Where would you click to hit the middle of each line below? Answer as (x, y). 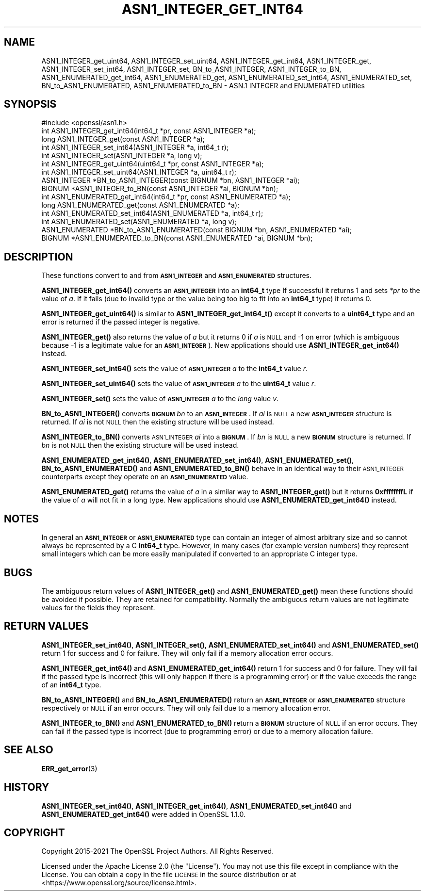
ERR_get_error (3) (69, 768)
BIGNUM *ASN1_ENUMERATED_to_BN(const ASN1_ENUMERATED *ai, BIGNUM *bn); (177, 238)
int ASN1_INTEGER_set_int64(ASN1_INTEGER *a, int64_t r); (135, 147)
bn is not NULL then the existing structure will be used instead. (140, 445)
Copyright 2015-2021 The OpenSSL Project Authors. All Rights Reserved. (158, 851)
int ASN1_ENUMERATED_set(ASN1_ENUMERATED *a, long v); (139, 222)
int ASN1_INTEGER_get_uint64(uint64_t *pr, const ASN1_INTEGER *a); (153, 164)
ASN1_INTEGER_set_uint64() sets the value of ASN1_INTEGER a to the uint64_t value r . (179, 384)
